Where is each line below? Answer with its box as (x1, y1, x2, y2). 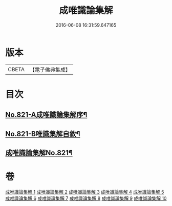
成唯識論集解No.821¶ (5, 149, 73, 157)
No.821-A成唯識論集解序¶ (5, 111, 88, 119)
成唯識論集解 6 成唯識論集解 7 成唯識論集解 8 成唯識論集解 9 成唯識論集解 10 (5, 195, 167, 201)
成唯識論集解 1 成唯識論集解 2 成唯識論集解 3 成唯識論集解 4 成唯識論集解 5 (5, 189, 164, 195)
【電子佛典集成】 (29, 66, 71, 73)
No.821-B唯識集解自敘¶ (5, 129, 80, 138)
